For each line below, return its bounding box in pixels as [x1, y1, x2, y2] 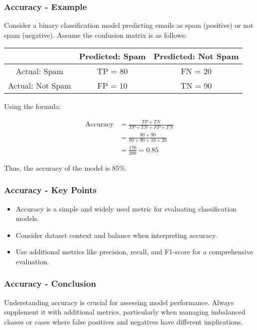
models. [15, 213, 39, 223]
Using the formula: [4, 101, 61, 111]
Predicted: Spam [79, 50, 146, 62]
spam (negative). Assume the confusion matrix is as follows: [4, 29, 187, 40]
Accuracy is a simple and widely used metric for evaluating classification [15, 203, 237, 214]
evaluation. [15, 256, 49, 266]
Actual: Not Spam [8, 80, 71, 92]
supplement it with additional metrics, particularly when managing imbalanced [4, 307, 246, 317]
